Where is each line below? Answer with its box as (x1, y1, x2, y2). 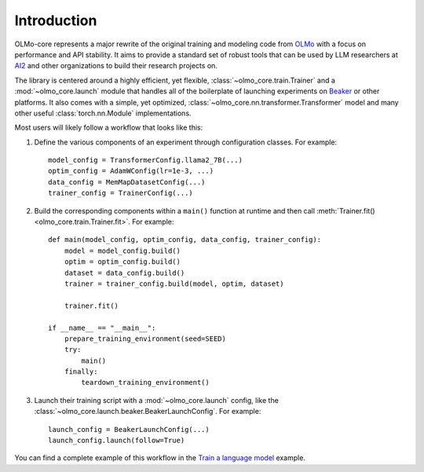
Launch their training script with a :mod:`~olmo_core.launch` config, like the (34, 395, 279, 404)
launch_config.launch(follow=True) (48, 436, 185, 445)
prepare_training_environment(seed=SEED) (64, 334, 227, 343)
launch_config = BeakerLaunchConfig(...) (48, 425, 210, 434)
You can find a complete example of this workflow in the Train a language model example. (14, 453, 306, 463)
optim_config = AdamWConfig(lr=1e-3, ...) (48, 166, 214, 176)
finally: (64, 368, 98, 376)
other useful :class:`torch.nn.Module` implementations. (14, 108, 192, 118)
